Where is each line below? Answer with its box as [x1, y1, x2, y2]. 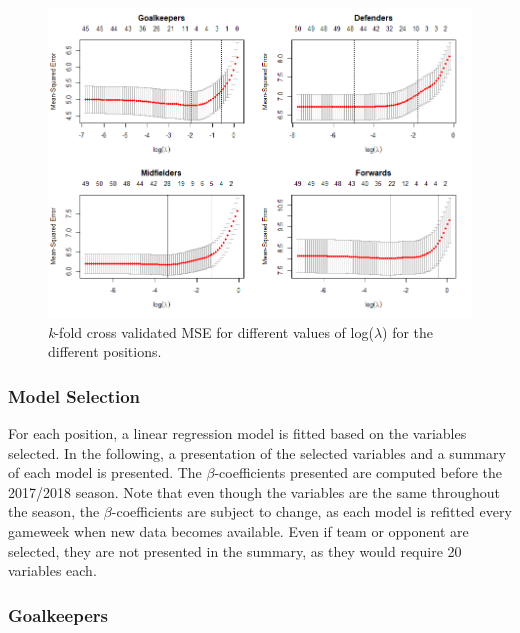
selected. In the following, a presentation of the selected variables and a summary [8, 442, 506, 463]
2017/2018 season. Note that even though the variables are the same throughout [8, 481, 500, 502]
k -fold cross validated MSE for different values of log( [48, 321, 374, 342]
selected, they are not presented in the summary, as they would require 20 [8, 540, 462, 561]
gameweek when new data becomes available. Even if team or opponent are [8, 521, 469, 542]
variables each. [8, 560, 97, 581]
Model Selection [8, 383, 141, 408]
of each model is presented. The [8, 462, 202, 483]
